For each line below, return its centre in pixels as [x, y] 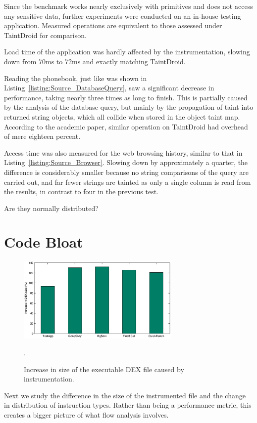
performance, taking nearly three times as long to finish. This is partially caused [126, 97]
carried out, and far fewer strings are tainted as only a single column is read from [128, 182]
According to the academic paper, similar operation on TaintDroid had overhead [126, 126]
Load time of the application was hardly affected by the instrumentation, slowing [127, 52]
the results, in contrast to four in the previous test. [81, 191]
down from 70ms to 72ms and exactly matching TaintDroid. [95, 61]
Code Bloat [44, 242]
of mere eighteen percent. [42, 136]
